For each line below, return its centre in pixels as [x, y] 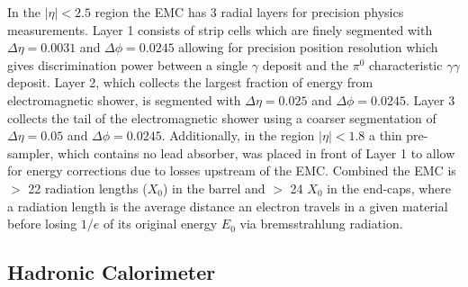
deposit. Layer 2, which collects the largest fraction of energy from [190, 82]
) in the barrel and [214, 188]
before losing [42, 224]
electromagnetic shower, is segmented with [124, 99]
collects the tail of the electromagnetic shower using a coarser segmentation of [222, 117]
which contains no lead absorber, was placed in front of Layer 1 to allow [256, 152]
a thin [385, 135]
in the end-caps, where [389, 188]
